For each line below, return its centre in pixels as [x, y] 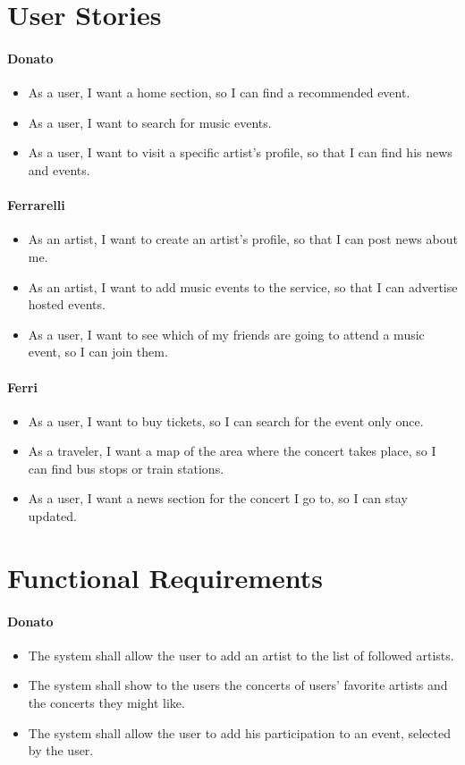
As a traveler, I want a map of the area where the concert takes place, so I [232, 451]
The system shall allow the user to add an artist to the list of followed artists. [241, 655]
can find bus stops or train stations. [126, 468]
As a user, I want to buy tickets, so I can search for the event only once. [226, 420]
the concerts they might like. [106, 703]
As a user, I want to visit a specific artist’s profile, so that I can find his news [240, 152]
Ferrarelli [36, 205]
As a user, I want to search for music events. [150, 122]
